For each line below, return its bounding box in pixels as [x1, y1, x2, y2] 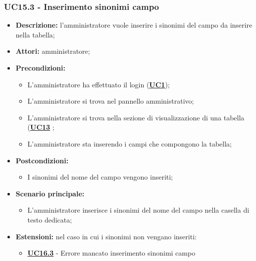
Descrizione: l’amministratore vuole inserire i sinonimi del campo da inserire [15, 20, 253, 30]
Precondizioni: [15, 63, 65, 73]
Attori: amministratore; [15, 46, 90, 56]
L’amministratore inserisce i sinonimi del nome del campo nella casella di [27, 205, 250, 215]
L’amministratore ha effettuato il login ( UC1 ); [27, 79, 170, 89]
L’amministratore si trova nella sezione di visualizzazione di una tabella [27, 112, 245, 122]
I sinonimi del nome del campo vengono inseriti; [27, 172, 173, 182]
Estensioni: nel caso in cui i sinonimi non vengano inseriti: [15, 231, 197, 241]
